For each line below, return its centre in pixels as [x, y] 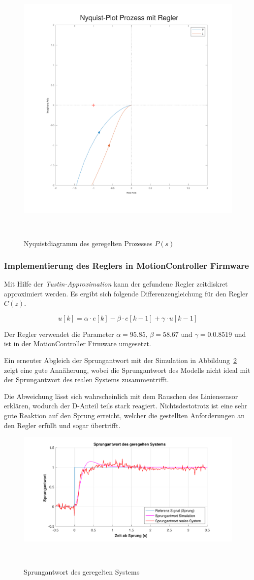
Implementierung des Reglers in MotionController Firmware [127, 265]
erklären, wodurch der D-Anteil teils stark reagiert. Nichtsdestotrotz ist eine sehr [126, 406]
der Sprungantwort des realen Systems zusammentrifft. [86, 380]
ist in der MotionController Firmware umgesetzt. [78, 344]
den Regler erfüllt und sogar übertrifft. [62, 425]
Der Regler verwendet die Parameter [59, 334]
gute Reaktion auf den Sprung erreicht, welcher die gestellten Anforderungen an [124, 415]
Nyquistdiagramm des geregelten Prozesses [88, 243]
